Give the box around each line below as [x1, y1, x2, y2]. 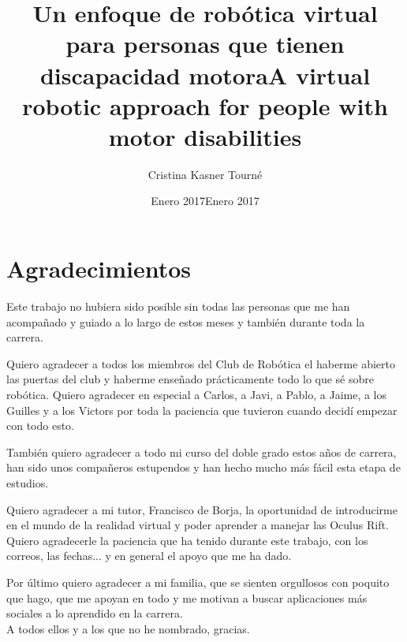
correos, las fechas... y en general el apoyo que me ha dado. [6, 547, 292, 564]
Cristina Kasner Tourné [147, 166, 263, 182]
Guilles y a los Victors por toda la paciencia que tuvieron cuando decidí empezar [6, 401, 398, 418]
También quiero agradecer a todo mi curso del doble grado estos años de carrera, [6, 443, 397, 460]
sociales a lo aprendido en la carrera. [6, 605, 183, 621]
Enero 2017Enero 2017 [151, 192, 260, 209]
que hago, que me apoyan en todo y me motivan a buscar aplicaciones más [6, 589, 368, 606]
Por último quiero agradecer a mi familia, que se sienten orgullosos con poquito [6, 573, 390, 590]
